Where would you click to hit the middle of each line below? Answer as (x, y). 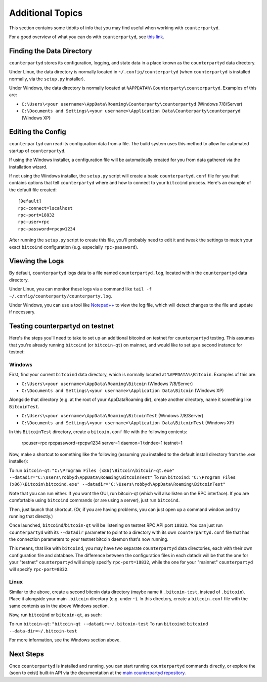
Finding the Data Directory (51, 51)
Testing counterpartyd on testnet (62, 326)
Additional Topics (46, 13)
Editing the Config (38, 132)
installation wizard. (28, 167)
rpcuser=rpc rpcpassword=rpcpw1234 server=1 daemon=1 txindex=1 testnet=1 (102, 443)
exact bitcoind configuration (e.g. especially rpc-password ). (74, 247)
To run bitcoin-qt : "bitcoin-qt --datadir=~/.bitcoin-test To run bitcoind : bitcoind (109, 624)
